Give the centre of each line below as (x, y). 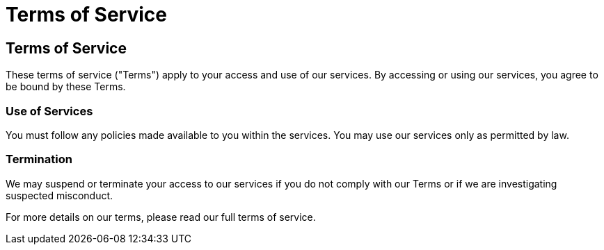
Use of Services (49, 111)
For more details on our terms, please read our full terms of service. (161, 217)
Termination (39, 159)
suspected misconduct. (59, 195)
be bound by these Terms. (66, 87)
